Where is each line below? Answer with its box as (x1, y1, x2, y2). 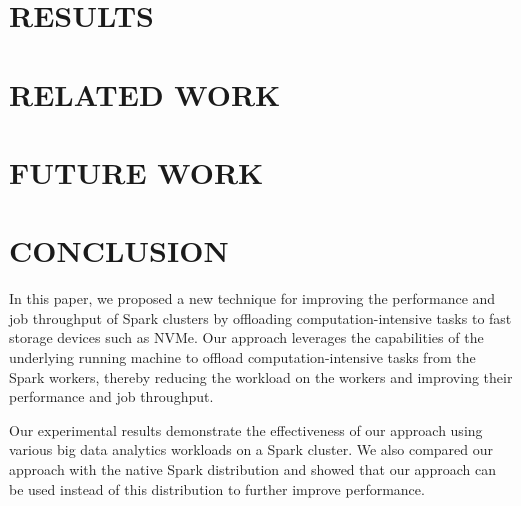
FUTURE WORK (9, 151, 264, 192)
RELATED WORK (9, 73, 281, 114)
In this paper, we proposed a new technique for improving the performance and (9, 288, 496, 309)
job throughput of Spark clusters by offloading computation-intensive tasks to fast (9, 307, 512, 328)
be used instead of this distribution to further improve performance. (9, 478, 425, 499)
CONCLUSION (9, 230, 229, 271)
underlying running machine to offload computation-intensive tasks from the (9, 347, 476, 368)
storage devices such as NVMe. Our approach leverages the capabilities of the (9, 327, 484, 348)
